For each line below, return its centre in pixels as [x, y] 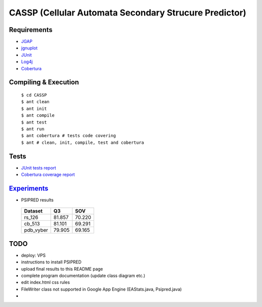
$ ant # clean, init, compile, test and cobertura [82, 142]
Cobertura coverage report [48, 175]
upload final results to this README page [62, 269]
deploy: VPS [33, 255]
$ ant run [33, 129]
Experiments [29, 188]
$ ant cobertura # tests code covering [68, 136]
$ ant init [34, 108]
